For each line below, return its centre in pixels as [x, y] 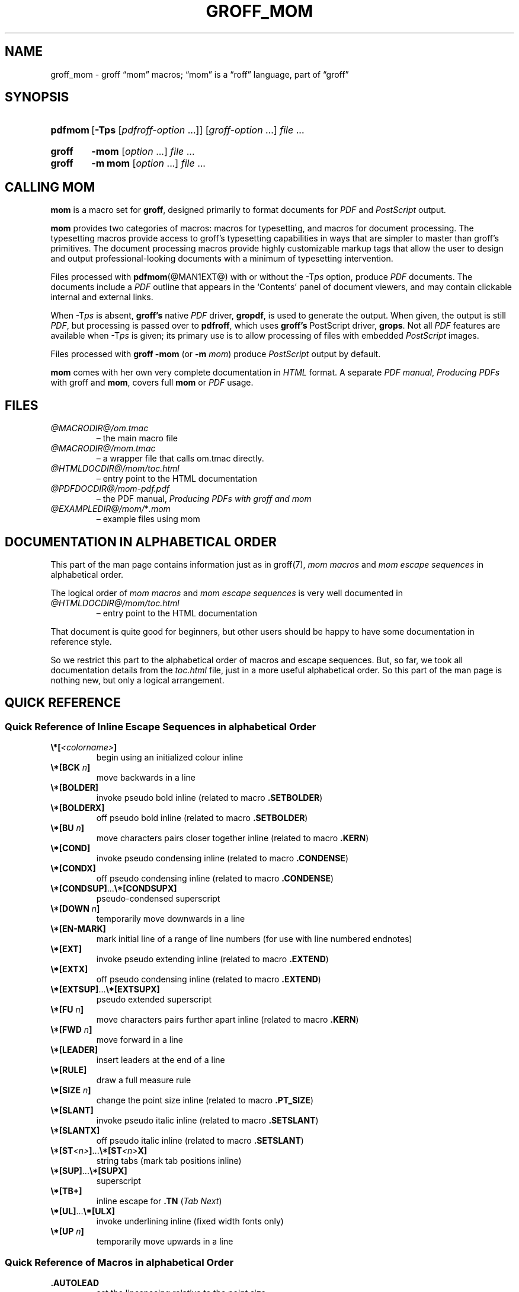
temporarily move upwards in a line [165, 1242]
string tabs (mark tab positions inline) [169, 1161]
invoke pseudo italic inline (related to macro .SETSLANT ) [207, 1121]
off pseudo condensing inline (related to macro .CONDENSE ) [215, 879]
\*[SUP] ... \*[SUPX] [89, 1171]
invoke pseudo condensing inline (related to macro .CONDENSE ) [222, 858]
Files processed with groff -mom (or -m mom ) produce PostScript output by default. [216, 354]
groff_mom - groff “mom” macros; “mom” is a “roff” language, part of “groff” [200, 74]
